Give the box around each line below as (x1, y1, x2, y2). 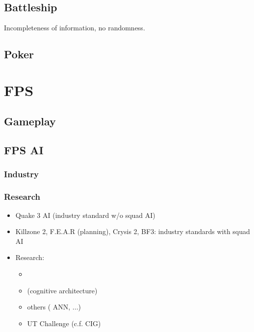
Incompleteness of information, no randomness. (4, 23, 145, 33)
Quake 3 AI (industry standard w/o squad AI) (15, 210, 155, 220)
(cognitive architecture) (27, 285, 98, 295)
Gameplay (4, 114, 56, 129)
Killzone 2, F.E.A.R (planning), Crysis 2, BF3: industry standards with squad (15, 226, 250, 237)
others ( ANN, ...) (27, 302, 81, 312)
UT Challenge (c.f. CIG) (27, 318, 101, 328)
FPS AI (4, 142, 44, 158)
